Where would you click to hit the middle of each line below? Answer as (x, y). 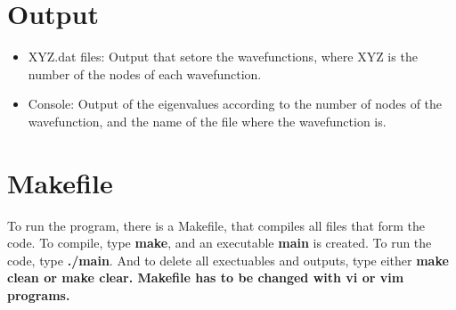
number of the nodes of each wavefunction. (145, 73)
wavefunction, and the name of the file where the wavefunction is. (207, 121)
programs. (39, 295)
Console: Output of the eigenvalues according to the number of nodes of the (235, 104)
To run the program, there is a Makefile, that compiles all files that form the (216, 225)
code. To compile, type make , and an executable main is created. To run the (220, 243)
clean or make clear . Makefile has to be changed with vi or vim (206, 277)
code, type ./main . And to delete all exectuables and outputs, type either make (228, 260)
